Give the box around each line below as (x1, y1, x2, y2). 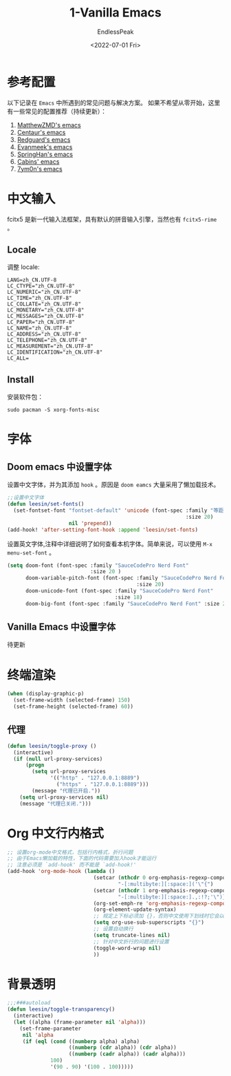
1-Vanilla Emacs (69, 5, 162, 21)
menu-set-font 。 (7, 548, 56, 557)
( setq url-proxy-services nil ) (19, 793, 109, 801)
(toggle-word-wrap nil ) (93, 945, 162, 951)
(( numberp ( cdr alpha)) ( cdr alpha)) (68, 1044, 177, 1051)
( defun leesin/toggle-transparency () (7, 1006, 115, 1013)
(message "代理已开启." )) (32, 787, 101, 794)
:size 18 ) (114, 594, 143, 601)
